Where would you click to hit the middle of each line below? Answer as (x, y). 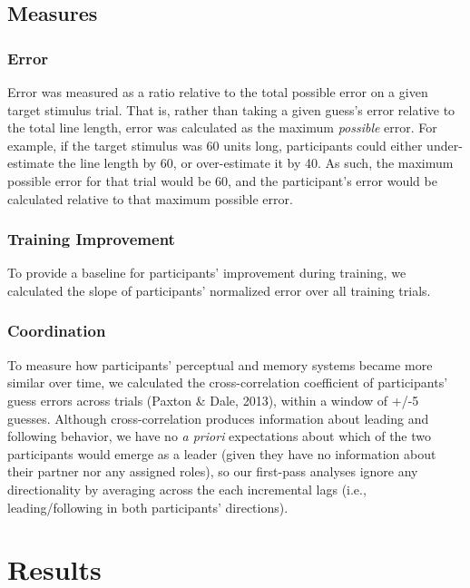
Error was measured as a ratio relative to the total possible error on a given (218, 92)
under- (445, 145)
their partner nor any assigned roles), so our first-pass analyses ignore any (213, 471)
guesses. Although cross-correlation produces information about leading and (218, 418)
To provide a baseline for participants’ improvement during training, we (207, 273)
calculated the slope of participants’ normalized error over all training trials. (219, 290)
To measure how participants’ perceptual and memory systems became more (220, 364)
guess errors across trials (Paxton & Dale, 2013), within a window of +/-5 (213, 400)
